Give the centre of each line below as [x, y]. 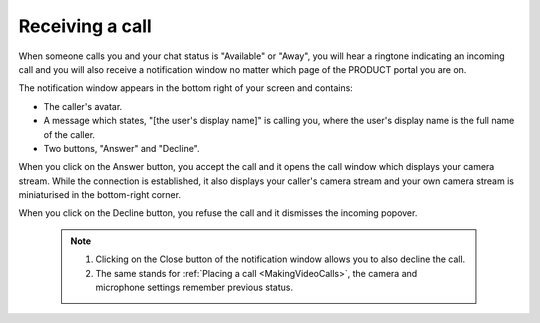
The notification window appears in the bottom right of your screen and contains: [186, 88]
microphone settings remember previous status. [194, 287]
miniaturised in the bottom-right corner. [100, 195]
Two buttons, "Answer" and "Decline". [121, 148]
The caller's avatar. [83, 106]
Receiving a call [85, 26]
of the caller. [69, 134]
